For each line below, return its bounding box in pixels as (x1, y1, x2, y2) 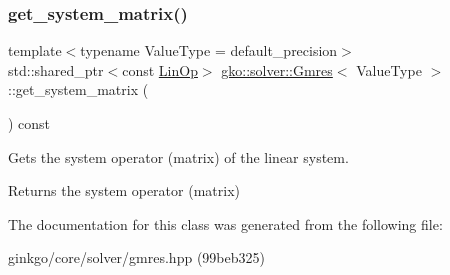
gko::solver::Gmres (221, 59, 333, 80)
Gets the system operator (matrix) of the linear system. (8, 146, 349, 167)
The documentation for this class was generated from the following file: (8, 213, 443, 234)
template (8, 40, 62, 61)
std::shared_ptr (8, 59, 104, 80)
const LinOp (122, 59, 198, 80)
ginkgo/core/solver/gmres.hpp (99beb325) (8, 247, 265, 268)
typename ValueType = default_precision (80, 40, 338, 61)
